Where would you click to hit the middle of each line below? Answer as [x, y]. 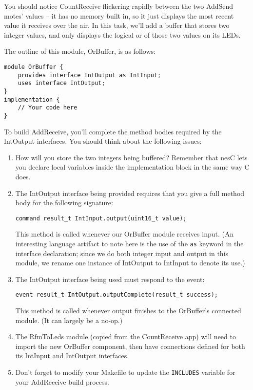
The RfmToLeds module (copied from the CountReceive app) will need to [126, 336]
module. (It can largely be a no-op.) [69, 320]
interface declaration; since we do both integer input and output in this [122, 253]
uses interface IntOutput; [61, 83]
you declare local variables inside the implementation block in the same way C [132, 167]
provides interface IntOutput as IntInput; [89, 75]
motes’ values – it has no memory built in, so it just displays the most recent [119, 15]
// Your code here [48, 108]
